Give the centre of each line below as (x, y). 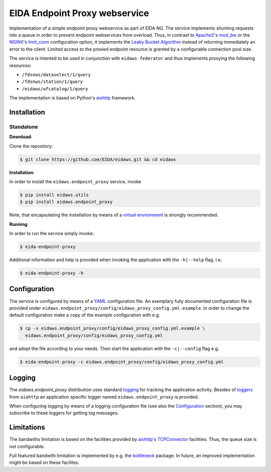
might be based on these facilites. (44, 462)
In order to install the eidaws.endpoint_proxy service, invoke (75, 181)
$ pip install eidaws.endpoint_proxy (66, 202)
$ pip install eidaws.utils (54, 195)
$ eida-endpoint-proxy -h (52, 273)
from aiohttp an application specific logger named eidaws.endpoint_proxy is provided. (104, 397)
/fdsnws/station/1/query (52, 82)
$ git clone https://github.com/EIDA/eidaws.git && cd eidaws (98, 159)
